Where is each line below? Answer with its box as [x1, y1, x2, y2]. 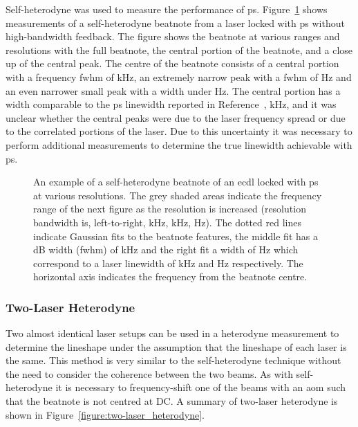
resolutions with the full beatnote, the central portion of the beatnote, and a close [6, 42, 353, 57]
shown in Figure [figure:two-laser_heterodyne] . [6, 407, 205, 421]
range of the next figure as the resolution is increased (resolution [33, 201, 306, 216]
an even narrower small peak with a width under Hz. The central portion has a [6, 83, 341, 98]
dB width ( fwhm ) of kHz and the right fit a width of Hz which [33, 242, 299, 257]
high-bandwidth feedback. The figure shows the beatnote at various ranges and [6, 29, 340, 44]
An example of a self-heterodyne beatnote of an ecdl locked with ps [33, 174, 319, 189]
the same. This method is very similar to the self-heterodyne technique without [6, 353, 341, 367]
